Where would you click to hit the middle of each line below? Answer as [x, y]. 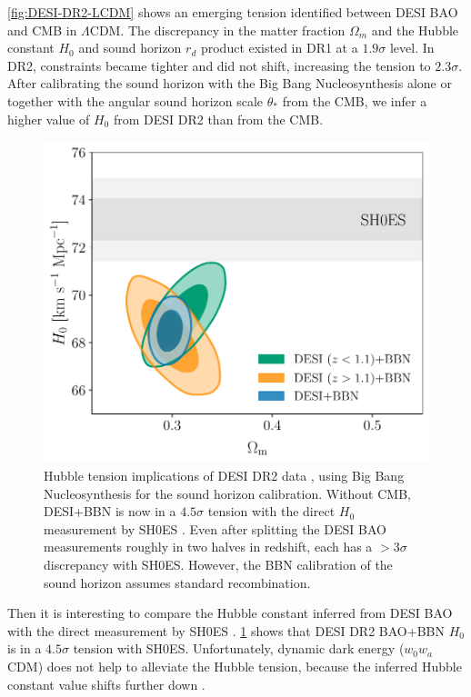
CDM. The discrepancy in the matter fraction [217, 30]
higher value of [49, 119]
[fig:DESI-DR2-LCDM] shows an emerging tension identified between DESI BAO [233, 12]
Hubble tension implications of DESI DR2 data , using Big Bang [224, 476]
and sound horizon [130, 48]
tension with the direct [271, 511]
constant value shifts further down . [106, 684]
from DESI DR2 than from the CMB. [218, 119]
